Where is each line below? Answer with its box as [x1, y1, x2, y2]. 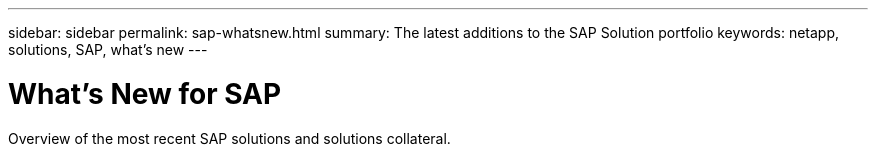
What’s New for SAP [8, 76, 282, 111]
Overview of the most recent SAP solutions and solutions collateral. [8, 129, 451, 147]
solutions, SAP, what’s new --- [8, 41, 208, 58]
